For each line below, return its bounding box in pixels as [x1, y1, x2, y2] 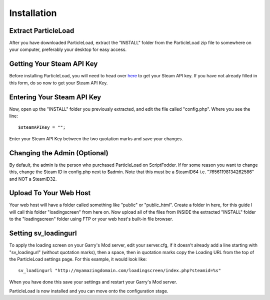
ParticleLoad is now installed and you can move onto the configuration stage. [9, 288, 168, 294]
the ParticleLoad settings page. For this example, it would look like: [9, 256, 147, 262]
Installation [9, 7, 57, 18]
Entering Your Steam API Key [9, 93, 101, 101]
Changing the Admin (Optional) [9, 149, 108, 157]
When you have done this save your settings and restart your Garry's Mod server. [9, 279, 177, 285]
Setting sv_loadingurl [9, 229, 77, 238]
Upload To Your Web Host [9, 189, 91, 197]
